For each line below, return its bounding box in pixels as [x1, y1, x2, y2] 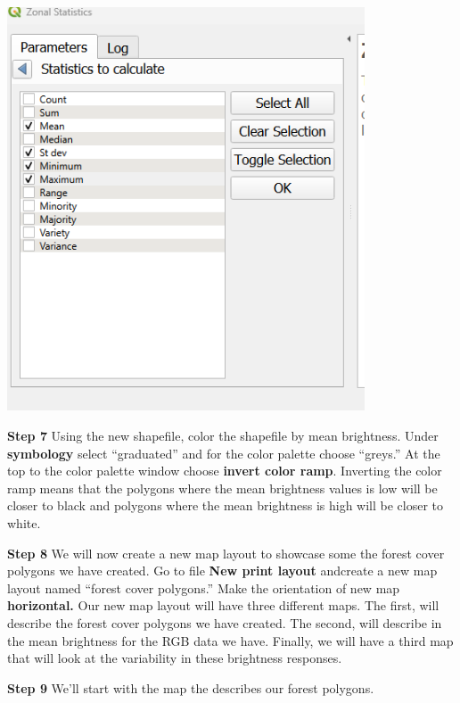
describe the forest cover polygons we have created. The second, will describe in [7, 613, 442, 632]
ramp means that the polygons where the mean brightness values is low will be [7, 478, 438, 497]
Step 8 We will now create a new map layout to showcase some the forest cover [7, 543, 445, 562]
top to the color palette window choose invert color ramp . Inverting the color [7, 461, 442, 480]
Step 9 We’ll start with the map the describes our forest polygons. [7, 678, 374, 697]
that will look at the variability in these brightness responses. [7, 649, 342, 667]
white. [7, 513, 41, 532]
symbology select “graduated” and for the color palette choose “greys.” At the [7, 443, 440, 462]
